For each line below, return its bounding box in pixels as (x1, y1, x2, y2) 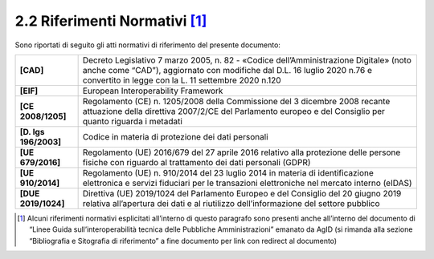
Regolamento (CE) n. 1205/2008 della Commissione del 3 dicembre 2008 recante (82, 95, 391, 107)
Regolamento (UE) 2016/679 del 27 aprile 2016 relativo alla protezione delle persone (82, 147, 401, 158)
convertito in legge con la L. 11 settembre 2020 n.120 (82, 75, 281, 86)
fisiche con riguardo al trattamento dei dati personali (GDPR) (82, 156, 311, 168)
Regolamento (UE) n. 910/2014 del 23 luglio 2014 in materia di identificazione (82, 167, 374, 178)
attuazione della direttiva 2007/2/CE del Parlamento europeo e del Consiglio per (82, 105, 386, 116)
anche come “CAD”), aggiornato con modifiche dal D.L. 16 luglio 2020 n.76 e (82, 64, 373, 75)
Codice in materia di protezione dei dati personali (82, 131, 268, 142)
